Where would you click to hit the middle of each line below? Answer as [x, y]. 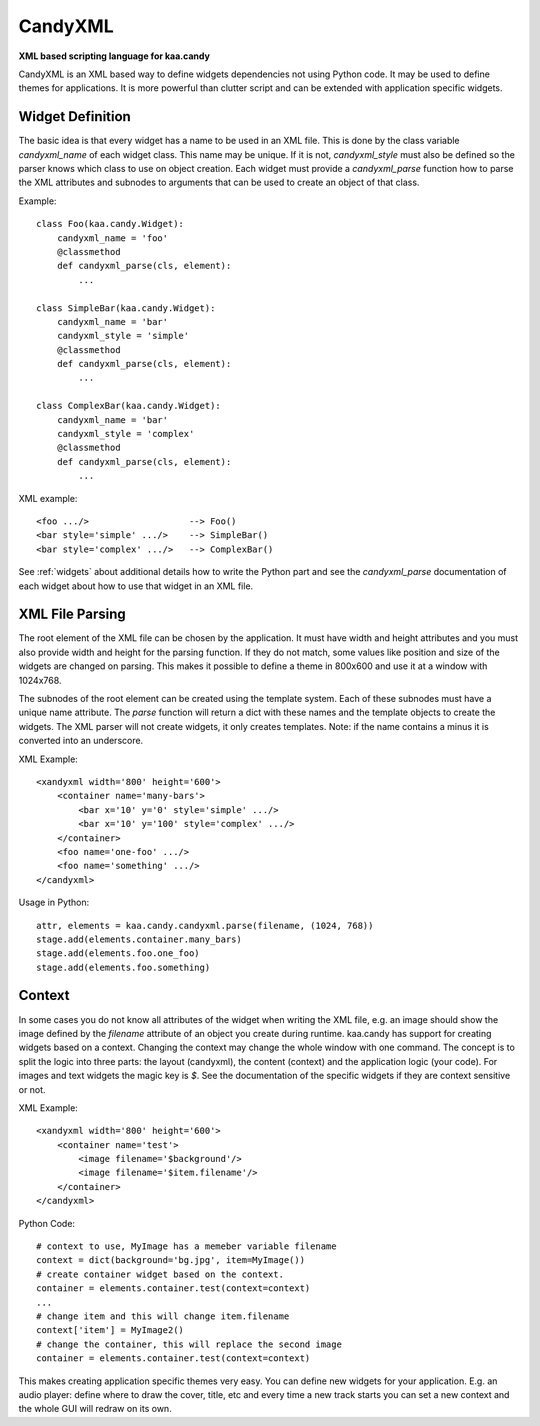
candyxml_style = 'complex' [125, 434]
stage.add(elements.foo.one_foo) [118, 953]
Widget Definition [75, 116]
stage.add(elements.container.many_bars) [139, 939]
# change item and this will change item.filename [163, 1316]
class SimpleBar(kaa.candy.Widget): [126, 308]
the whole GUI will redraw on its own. [95, 1409]
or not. [32, 1089]
